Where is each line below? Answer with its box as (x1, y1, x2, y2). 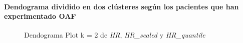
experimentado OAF (4, 11, 76, 21)
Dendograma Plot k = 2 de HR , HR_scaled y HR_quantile (24, 30, 205, 40)
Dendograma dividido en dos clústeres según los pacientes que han (4, 1, 239, 11)
